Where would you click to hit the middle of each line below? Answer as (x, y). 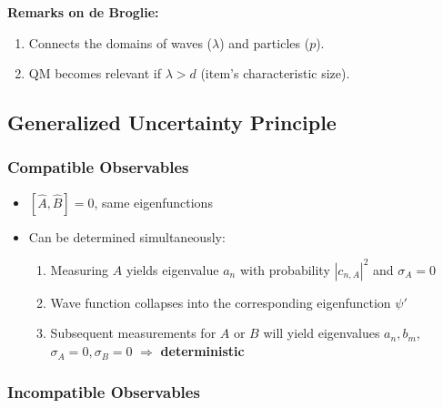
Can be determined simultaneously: (127, 236)
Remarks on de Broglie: (83, 12)
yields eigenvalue (172, 269)
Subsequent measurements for (133, 333)
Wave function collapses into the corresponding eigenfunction (221, 302)
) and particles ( (265, 42)
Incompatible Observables (104, 391)
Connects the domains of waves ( (121, 42)
